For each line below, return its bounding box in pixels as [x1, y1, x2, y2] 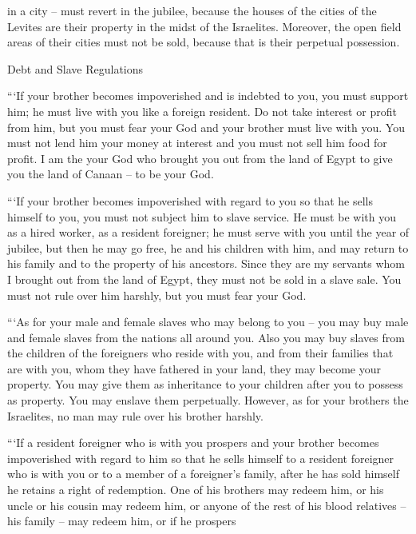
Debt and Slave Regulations [7, 60, 144, 77]
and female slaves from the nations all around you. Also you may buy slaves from [7, 329, 405, 345]
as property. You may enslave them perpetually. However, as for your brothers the [7, 392, 409, 408]
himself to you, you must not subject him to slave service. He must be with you [7, 208, 396, 225]
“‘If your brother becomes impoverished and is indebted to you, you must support [7, 87, 409, 104]
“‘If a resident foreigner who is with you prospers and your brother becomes [7, 434, 379, 451]
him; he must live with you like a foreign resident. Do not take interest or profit [7, 102, 397, 119]
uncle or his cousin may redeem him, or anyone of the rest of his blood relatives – [7, 496, 406, 513]
